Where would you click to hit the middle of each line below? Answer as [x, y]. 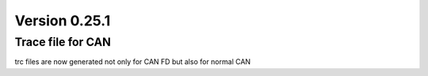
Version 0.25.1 [63, 21]
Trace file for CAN [63, 42]
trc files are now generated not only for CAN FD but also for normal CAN [133, 62]
